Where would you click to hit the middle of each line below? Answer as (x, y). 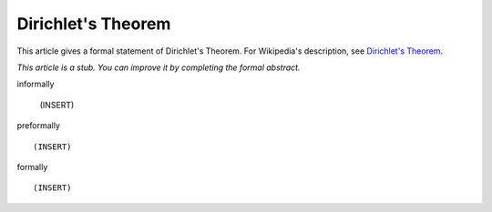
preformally (39, 126)
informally (36, 84)
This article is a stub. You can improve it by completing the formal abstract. (159, 67)
